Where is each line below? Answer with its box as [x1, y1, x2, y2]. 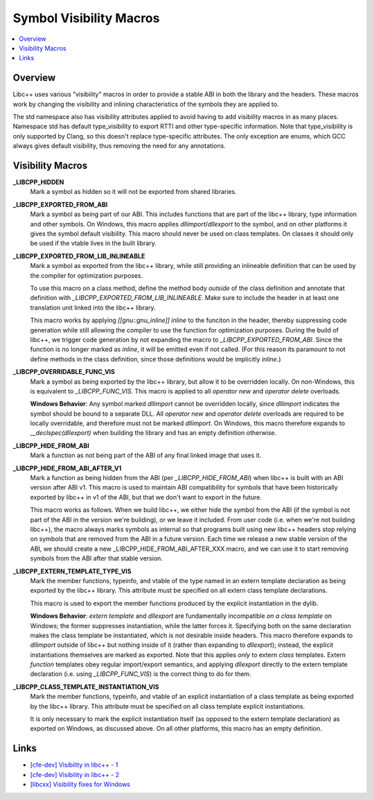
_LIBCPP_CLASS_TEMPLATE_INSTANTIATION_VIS [12, 682, 159, 691]
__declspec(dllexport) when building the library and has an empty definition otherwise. [30, 429, 277, 437]
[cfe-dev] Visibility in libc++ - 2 [30, 770, 120, 779]
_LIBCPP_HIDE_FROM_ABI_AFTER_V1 [12, 464, 122, 472]
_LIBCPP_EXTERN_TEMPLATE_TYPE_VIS [12, 567, 132, 575]
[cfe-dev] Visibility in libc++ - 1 [30, 761, 118, 769]
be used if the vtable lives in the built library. [30, 239, 157, 247]
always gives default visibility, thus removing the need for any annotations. [12, 142, 226, 150]
